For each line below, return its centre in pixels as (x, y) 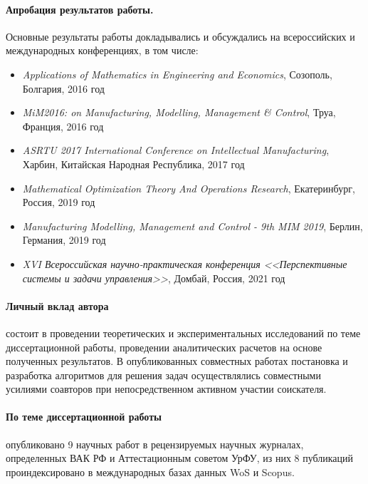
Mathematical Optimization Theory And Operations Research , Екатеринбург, (189, 188)
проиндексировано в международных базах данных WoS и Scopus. (150, 472)
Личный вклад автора (57, 305)
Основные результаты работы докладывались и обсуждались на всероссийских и (180, 36)
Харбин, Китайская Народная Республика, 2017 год (133, 164)
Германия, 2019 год (64, 240)
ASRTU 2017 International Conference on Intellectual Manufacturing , (176, 150)
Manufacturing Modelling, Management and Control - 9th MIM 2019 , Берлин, (193, 226)
